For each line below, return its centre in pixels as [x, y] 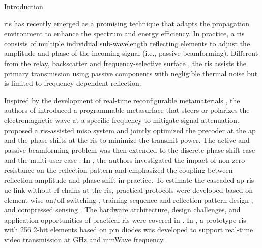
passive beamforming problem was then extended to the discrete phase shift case [130, 150]
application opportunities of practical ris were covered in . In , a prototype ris [125, 219]
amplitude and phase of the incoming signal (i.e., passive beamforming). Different [131, 53]
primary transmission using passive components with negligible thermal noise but [131, 73]
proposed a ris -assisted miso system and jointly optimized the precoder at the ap [130, 130]
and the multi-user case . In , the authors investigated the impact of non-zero [125, 160]
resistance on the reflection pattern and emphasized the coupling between [119, 169]
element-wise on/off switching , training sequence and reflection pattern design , [129, 199]
